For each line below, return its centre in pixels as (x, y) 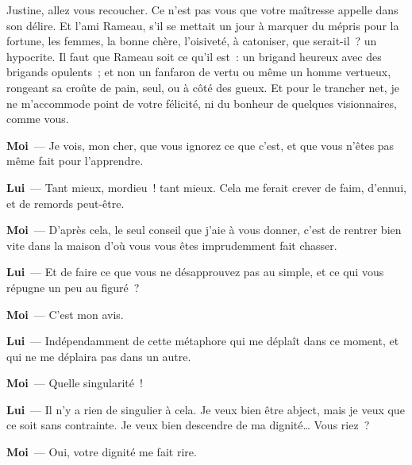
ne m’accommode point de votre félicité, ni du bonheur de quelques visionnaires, (202, 103)
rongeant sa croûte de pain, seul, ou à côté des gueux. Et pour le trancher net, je (203, 87)
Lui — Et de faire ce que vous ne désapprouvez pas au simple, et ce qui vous (195, 272)
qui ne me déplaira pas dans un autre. (99, 356)
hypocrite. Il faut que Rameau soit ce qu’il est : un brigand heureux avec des (194, 56)
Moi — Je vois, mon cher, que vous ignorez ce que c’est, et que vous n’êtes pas (200, 145)
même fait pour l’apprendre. (75, 161)
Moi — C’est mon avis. (65, 314)
